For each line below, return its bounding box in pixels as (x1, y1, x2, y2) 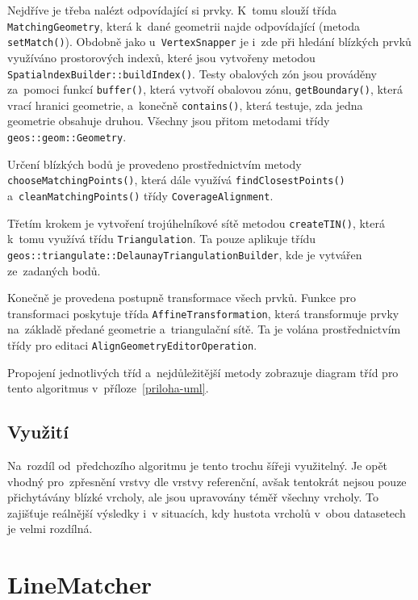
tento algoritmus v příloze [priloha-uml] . (7, 380, 209, 397)
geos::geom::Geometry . (7, 128, 127, 145)
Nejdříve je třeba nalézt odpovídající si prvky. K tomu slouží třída (7, 2, 336, 18)
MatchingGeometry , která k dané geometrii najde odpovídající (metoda (7, 17, 361, 34)
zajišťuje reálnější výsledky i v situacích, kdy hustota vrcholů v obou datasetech (7, 504, 406, 521)
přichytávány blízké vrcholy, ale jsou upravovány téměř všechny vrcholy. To (7, 489, 379, 506)
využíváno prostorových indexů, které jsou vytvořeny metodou (7, 48, 316, 65)
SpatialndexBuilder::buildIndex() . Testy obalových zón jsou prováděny (7, 65, 377, 82)
